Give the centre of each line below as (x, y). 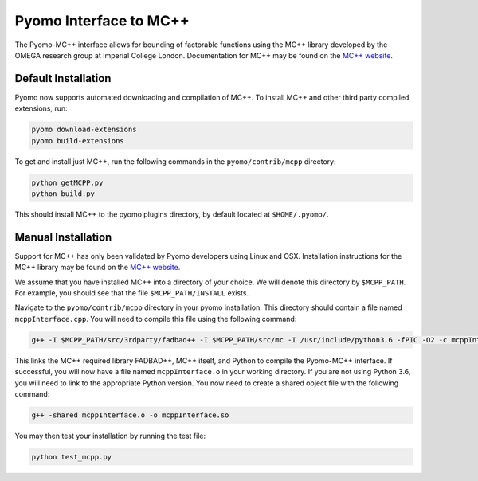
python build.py (63, 194)
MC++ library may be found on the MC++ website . (98, 268)
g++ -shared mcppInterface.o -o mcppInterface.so (130, 415)
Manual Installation (63, 237)
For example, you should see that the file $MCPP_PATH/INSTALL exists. (132, 293)
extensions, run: (41, 108)
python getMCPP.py (67, 182)
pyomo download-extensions (84, 130)
